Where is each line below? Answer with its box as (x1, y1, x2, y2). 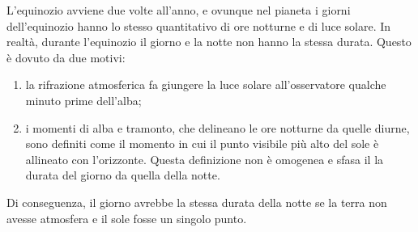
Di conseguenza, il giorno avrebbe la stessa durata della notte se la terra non (6, 193, 387, 210)
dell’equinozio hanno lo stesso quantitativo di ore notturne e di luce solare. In (6, 17, 391, 34)
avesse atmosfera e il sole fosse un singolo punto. (6, 209, 247, 226)
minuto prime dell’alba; (25, 91, 142, 108)
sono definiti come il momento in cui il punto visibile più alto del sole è (25, 135, 379, 152)
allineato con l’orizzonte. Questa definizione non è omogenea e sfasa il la (25, 150, 384, 167)
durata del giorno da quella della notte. (25, 167, 220, 183)
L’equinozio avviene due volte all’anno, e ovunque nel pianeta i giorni (6, 2, 351, 18)
